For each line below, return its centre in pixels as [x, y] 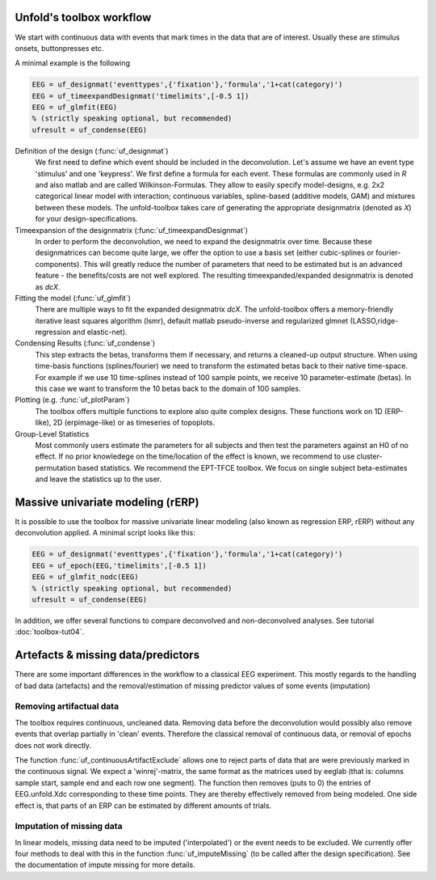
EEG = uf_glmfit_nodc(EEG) [85, 577]
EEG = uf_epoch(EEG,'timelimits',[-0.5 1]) [119, 565]
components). [59, 264]
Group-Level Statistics [52, 434]
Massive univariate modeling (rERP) [107, 502]
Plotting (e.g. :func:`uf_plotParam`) [72, 400]
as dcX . [48, 286]
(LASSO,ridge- [374, 320]
